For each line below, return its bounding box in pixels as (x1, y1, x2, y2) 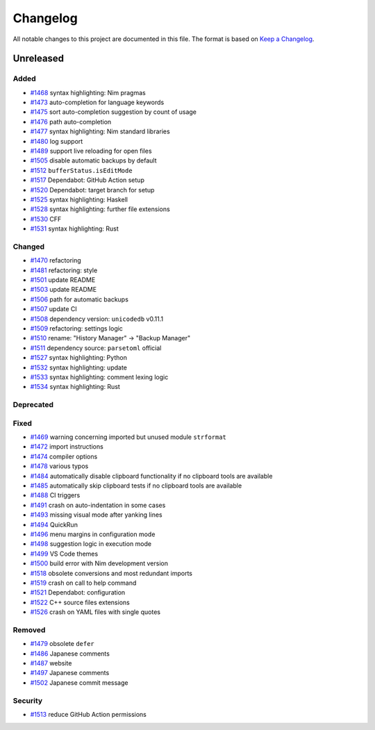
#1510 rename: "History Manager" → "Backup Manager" (30, 334, 191, 342)
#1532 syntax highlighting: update (30, 363, 128, 372)
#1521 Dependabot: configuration (30, 588, 126, 597)
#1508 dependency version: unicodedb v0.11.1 (30, 315, 163, 323)
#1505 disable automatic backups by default (30, 156, 157, 165)
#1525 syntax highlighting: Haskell (30, 195, 128, 204)
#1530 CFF (30, 215, 62, 223)
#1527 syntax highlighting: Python (30, 354, 128, 362)
